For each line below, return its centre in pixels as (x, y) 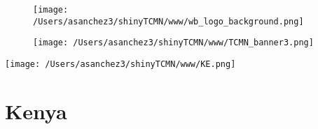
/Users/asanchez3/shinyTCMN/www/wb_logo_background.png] (168, 21)
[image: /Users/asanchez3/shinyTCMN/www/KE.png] (120, 64)
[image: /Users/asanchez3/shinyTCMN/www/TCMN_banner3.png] (173, 43)
